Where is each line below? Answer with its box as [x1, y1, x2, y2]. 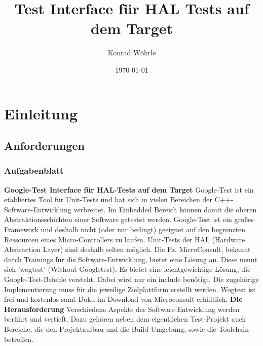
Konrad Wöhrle [107, 47, 156, 58]
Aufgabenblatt [4, 164, 64, 177]
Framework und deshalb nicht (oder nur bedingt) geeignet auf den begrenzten [4, 224, 246, 235]
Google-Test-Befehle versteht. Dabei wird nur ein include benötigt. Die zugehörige [4, 274, 259, 285]
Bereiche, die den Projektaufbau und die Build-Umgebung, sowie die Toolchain [4, 324, 249, 334]
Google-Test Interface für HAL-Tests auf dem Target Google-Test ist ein [4, 184, 254, 195]
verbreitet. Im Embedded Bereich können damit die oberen [73, 204, 257, 214]
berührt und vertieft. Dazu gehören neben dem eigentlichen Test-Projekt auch [4, 313, 246, 324]
